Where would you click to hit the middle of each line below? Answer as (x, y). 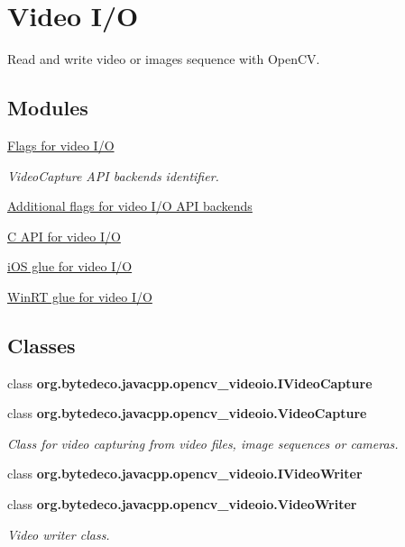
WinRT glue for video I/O (80, 296)
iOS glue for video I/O (70, 266)
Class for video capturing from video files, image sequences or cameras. (203, 443)
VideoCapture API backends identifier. (113, 175)
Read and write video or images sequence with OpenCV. (164, 59)
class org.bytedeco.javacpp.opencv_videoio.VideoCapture (187, 413)
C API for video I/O (64, 236)
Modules (48, 108)
